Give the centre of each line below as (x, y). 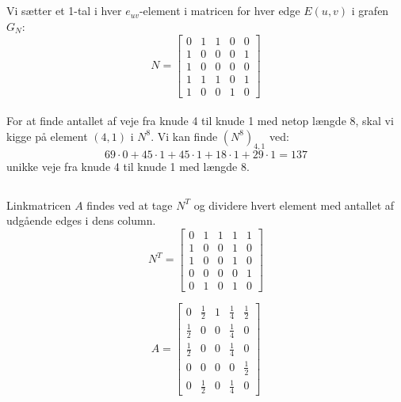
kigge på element (47, 136)
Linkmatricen (39, 205)
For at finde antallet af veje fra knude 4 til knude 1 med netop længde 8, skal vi (200, 121)
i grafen (370, 11)
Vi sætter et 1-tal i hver (64, 11)
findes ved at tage (130, 205)
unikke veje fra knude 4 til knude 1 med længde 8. (128, 166)
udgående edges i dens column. (81, 220)
